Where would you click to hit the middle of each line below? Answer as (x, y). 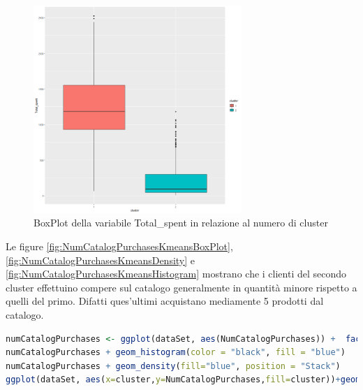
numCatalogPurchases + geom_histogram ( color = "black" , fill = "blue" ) (176, 353)
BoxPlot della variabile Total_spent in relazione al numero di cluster (181, 223)
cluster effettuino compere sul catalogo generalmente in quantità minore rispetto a (181, 287)
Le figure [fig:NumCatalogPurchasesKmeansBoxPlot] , (119, 246)
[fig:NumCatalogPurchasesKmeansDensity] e (101, 260)
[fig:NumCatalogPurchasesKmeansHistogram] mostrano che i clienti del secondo (176, 274)
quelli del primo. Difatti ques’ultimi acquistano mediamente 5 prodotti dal (165, 301)
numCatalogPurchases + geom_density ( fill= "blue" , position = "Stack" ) (173, 366)
